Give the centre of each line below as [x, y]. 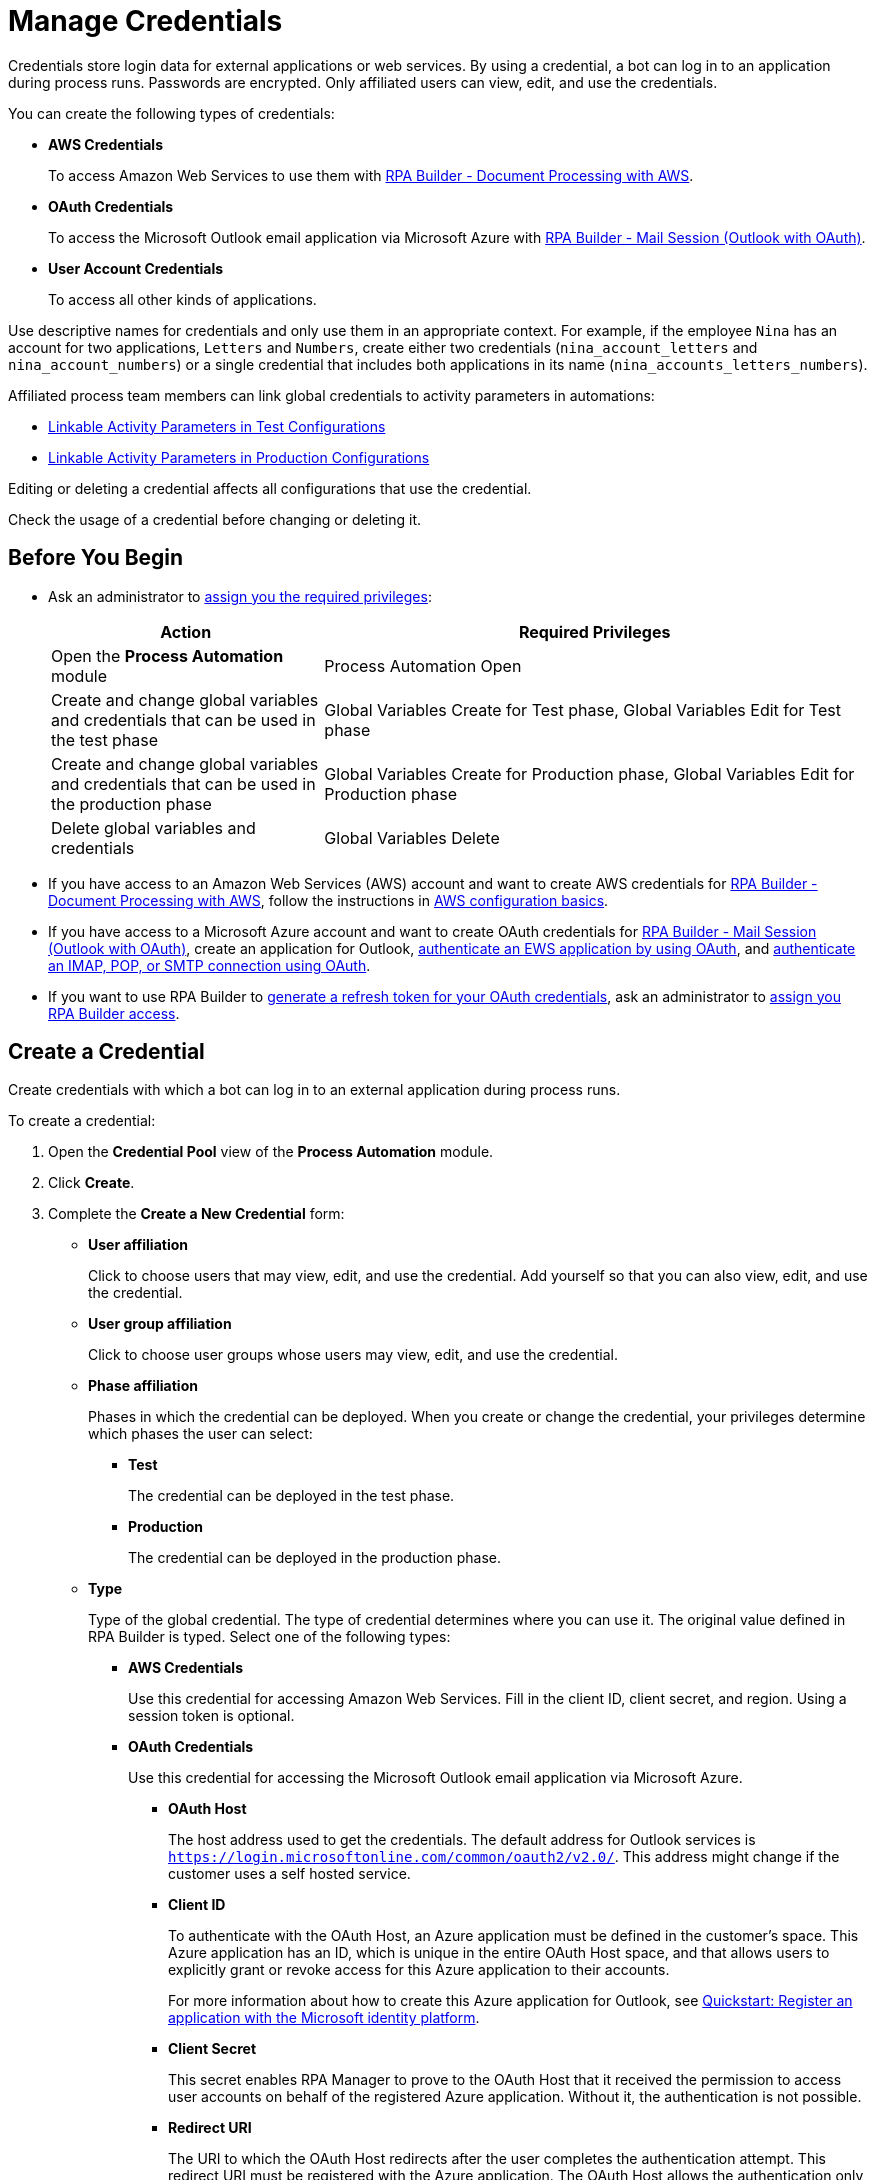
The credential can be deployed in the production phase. [315, 1558]
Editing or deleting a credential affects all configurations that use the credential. [270, 488]
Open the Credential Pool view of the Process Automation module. [271, 1152]
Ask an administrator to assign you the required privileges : [240, 596]
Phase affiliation [143, 1386]
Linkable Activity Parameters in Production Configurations [239, 457]
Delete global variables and [153, 827]
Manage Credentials [145, 21]
